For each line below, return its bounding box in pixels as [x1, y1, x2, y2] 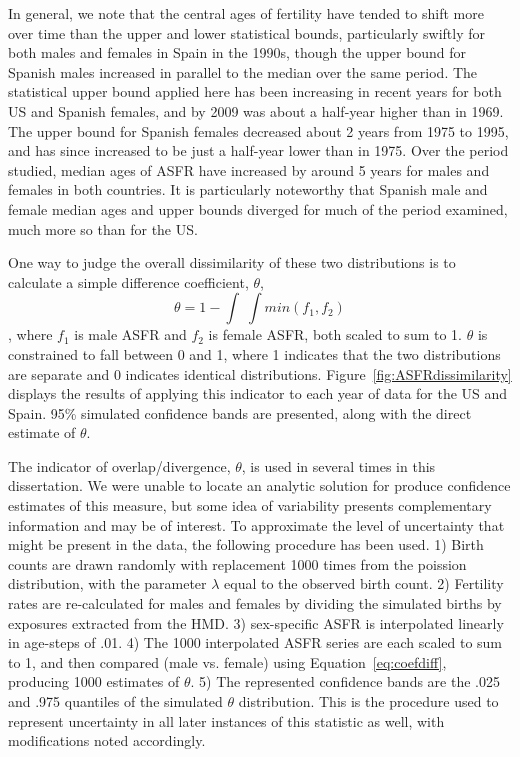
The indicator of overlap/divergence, [8, 455, 231, 476]
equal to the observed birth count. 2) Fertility [224, 573, 504, 594]
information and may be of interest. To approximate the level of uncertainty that [8, 514, 505, 535]
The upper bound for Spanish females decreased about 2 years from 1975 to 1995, [8, 120, 509, 141]
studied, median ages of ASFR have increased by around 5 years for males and [8, 159, 490, 180]
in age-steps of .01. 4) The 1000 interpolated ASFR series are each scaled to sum [8, 632, 503, 653]
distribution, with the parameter [8, 573, 207, 594]
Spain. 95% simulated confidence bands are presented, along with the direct [8, 402, 472, 423]
